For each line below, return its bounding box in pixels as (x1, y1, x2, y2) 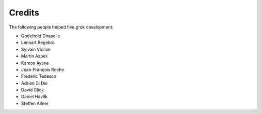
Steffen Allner (21, 100, 49, 106)
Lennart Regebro (21, 40, 55, 45)
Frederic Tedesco (21, 73, 57, 79)
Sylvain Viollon (21, 46, 51, 52)
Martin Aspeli (21, 53, 48, 59)
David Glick (21, 87, 44, 93)
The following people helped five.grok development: (9, 24, 114, 30)
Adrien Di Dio (21, 80, 48, 86)
